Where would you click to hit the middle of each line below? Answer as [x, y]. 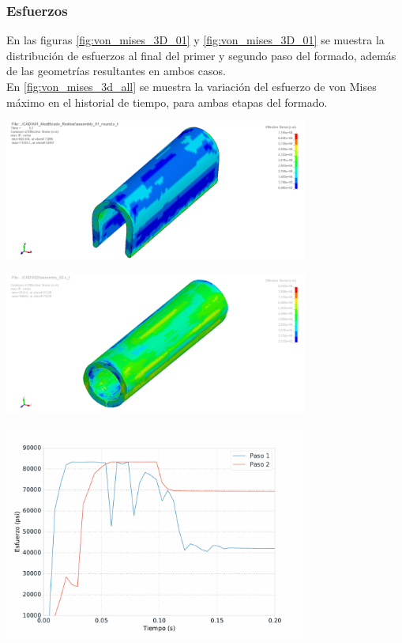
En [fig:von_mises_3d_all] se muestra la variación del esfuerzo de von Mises [192, 86]
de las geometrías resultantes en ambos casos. [116, 71]
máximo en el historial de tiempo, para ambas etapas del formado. [167, 102]
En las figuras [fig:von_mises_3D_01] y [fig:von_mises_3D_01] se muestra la [195, 40]
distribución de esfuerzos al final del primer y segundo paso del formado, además [201, 55]
